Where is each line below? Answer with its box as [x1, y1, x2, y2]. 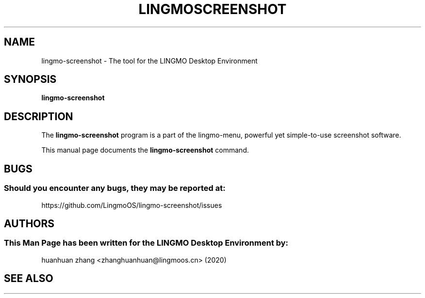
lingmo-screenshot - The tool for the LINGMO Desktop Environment [41, 56, 258, 65]
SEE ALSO [4, 272, 53, 285]
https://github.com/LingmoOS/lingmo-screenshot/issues [41, 201, 222, 209]
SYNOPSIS [4, 73, 57, 86]
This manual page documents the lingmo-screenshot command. [41, 146, 249, 155]
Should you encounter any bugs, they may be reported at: [4, 183, 226, 193]
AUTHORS [4, 217, 55, 230]
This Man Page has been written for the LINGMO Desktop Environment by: [4, 238, 289, 248]
